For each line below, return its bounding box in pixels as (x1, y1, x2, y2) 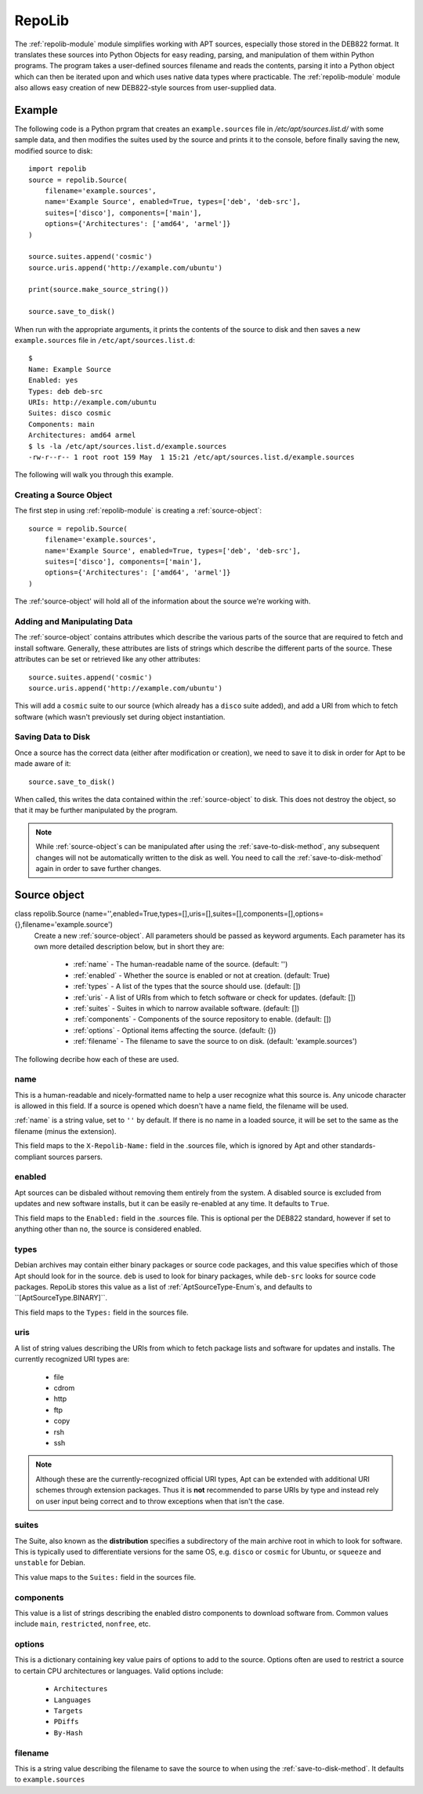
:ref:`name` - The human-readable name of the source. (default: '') (73, 960, 288, 969)
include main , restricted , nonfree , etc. (14, 1619, 151, 1628)
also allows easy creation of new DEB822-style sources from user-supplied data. (14, 83, 277, 93)
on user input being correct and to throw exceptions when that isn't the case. (35, 1496, 285, 1506)
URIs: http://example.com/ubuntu (28, 398, 157, 407)
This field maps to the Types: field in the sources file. (14, 1307, 189, 1317)
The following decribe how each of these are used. (14, 1054, 179, 1063)
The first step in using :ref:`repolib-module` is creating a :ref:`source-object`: (14, 506, 262, 516)
